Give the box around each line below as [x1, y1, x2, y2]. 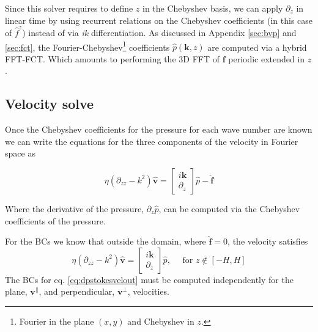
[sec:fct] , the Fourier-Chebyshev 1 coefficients [5, 39, 170, 53]
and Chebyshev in [127, 314, 194, 327]
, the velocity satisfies [227, 235, 308, 248]
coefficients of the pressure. [5, 214, 106, 227]
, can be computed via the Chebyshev [158, 202, 300, 215]
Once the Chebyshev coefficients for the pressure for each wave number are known [5, 123, 312, 136]
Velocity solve [5, 94, 94, 113]
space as [5, 147, 35, 160]
